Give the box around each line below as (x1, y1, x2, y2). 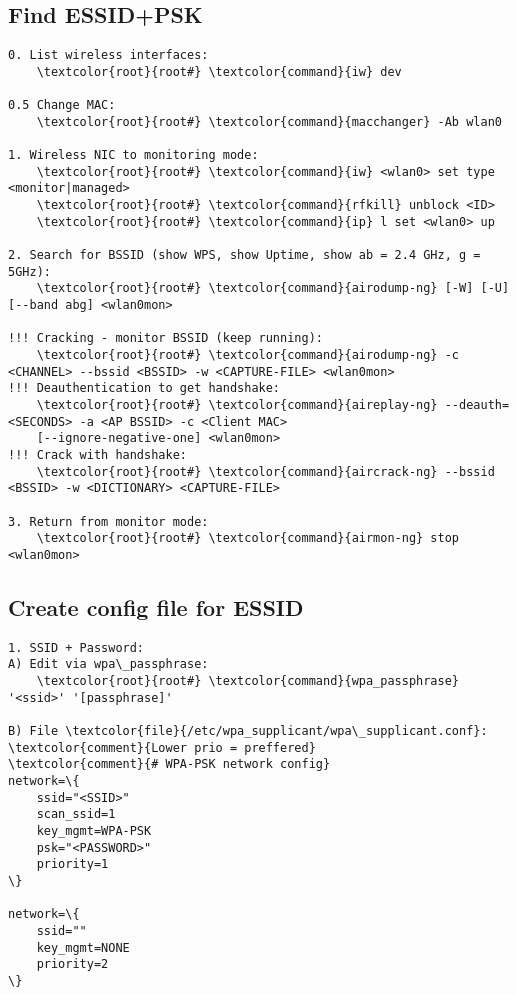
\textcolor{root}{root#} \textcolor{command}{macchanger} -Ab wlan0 (36, 114, 502, 129)
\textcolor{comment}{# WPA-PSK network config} (8, 757, 331, 772)
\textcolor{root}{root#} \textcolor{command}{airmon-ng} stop (36, 531, 460, 546)
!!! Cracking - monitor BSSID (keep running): (8, 331, 323, 346)
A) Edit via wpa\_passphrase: (8, 657, 209, 672)
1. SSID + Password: (8, 640, 145, 655)
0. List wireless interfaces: (8, 48, 209, 63)
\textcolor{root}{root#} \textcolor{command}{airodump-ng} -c (36, 348, 460, 363)
